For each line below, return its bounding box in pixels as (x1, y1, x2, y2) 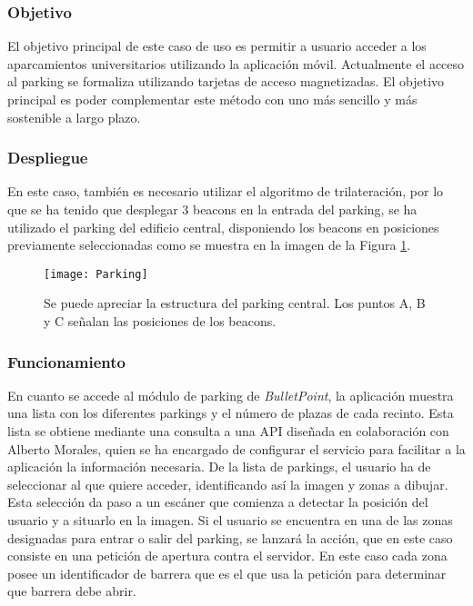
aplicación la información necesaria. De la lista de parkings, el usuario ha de (7, 457, 431, 476)
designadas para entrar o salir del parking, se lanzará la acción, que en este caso (7, 528, 453, 547)
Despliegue (7, 146, 88, 169)
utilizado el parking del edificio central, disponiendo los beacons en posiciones (7, 217, 439, 236)
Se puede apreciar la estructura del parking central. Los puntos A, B (44, 293, 426, 313)
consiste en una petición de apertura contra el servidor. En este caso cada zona (7, 546, 448, 565)
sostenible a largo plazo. (7, 107, 141, 126)
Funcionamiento (7, 350, 126, 373)
